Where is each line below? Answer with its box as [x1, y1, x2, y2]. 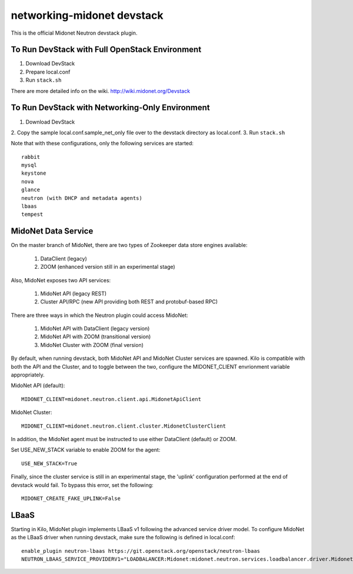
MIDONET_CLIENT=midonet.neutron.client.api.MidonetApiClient [21, 396, 201, 402]
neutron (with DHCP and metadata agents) [21, 195, 142, 201]
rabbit [21, 153, 41, 160]
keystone [21, 170, 46, 176]
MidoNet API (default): [11, 382, 65, 389]
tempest [21, 211, 44, 218]
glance [21, 186, 41, 193]
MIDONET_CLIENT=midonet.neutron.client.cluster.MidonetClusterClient [21, 422, 227, 429]
